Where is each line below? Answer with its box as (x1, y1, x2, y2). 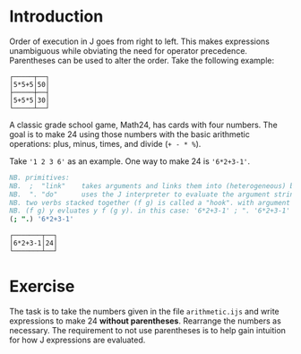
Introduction (9, 6, 104, 27)
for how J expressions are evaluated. (9, 334, 146, 346)
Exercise (9, 276, 75, 297)
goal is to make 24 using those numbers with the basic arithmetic (9, 128, 251, 140)
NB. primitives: (9, 173, 70, 182)
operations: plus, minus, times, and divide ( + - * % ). (9, 138, 202, 149)
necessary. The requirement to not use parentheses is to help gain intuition (9, 325, 287, 336)
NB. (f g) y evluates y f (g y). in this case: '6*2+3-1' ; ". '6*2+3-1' (9, 206, 291, 216)
